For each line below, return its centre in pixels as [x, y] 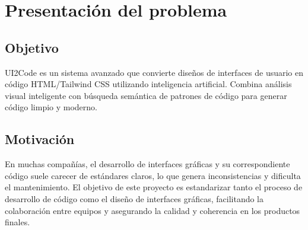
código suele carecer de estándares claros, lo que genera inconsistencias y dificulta [153, 175]
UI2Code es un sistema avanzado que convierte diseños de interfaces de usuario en [154, 72]
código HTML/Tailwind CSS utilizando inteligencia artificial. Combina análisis [148, 84]
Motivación [40, 139]
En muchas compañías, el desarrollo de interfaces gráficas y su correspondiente [147, 164]
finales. [18, 222]
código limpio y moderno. [51, 107]
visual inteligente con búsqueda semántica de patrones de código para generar [146, 95]
